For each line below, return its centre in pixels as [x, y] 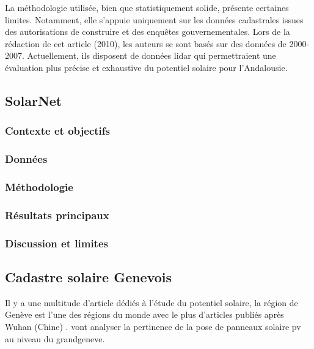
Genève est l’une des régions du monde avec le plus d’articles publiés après [144, 314]
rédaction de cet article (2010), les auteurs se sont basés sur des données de [146, 43]
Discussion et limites [57, 243]
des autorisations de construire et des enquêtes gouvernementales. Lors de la [148, 32]
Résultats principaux [57, 215]
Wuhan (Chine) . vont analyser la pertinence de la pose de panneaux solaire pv [153, 326]
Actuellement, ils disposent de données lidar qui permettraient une [152, 55]
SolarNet [34, 100]
